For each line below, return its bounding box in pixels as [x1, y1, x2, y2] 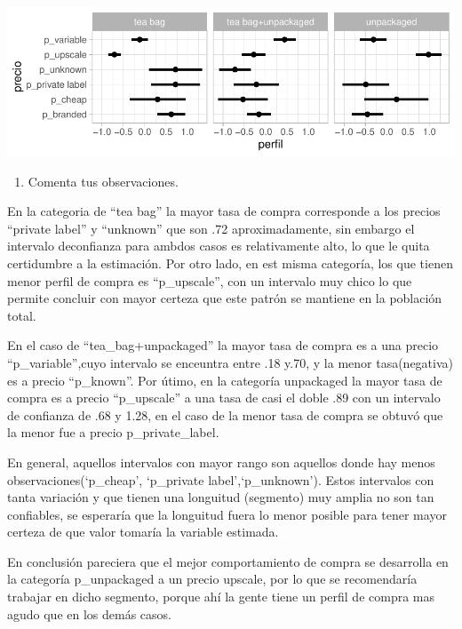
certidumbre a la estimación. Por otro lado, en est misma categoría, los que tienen [7, 253, 453, 272]
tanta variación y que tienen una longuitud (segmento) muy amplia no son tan [7, 488, 434, 506]
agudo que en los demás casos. [7, 604, 171, 623]
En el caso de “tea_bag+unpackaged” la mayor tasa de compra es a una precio [7, 336, 439, 354]
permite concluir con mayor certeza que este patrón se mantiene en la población [7, 289, 442, 307]
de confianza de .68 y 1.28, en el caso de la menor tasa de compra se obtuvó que [7, 405, 443, 424]
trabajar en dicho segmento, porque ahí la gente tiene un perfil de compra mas [7, 587, 435, 606]
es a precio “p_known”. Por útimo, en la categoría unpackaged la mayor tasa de [7, 370, 442, 389]
